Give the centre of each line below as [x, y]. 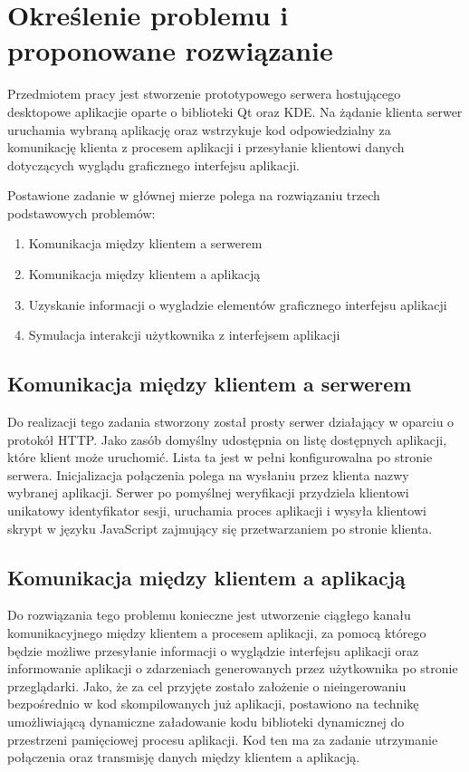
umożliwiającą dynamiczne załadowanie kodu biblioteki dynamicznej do [206, 721]
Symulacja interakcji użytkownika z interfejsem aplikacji [184, 335]
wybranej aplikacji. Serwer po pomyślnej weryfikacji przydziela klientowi [208, 492]
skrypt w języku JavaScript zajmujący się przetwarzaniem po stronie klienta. [220, 528]
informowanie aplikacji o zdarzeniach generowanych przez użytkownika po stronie [233, 668]
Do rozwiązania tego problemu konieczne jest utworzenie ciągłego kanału [209, 615]
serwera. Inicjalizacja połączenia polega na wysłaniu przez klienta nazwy [208, 474]
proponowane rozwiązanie [170, 50]
